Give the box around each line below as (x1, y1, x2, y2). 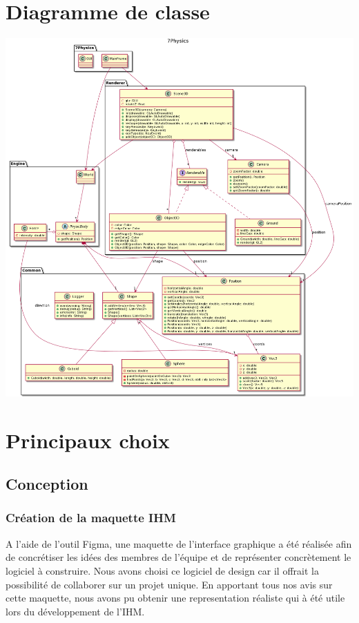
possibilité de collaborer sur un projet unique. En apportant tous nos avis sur (6, 577, 333, 591)
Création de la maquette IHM (6, 509, 176, 526)
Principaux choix (6, 425, 170, 454)
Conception (6, 473, 88, 495)
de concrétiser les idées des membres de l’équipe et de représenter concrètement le (6, 550, 351, 564)
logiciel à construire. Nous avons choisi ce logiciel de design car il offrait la (6, 563, 319, 577)
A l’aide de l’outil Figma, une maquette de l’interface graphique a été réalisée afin (6, 536, 352, 550)
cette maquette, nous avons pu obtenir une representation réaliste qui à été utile (6, 591, 345, 605)
